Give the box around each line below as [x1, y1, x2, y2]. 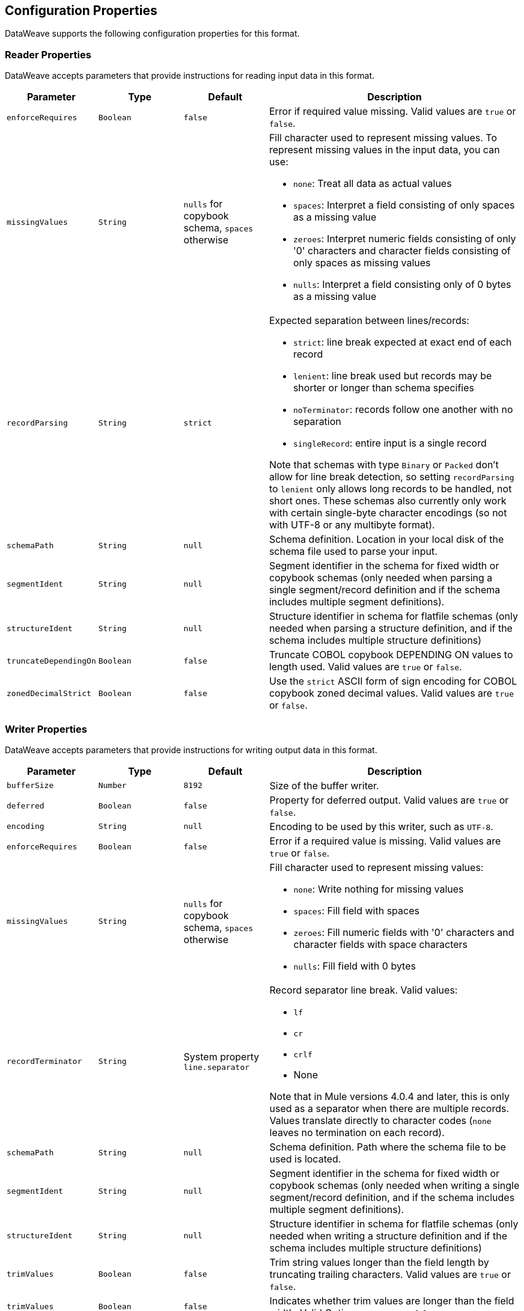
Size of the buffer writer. [269, 779, 379, 792]
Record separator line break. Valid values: [269, 983, 458, 996]
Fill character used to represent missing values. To [269, 132, 497, 144]
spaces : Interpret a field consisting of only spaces [293, 199, 515, 212]
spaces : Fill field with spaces [293, 904, 419, 917]
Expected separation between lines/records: [269, 314, 469, 327]
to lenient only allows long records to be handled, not [269, 483, 512, 495]
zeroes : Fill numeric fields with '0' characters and [293, 926, 514, 938]
